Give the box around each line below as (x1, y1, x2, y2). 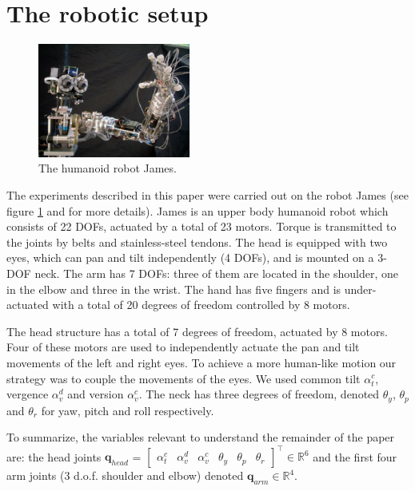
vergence (6, 386, 49, 402)
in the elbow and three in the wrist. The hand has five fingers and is (6, 280, 341, 297)
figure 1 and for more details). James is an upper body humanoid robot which (6, 202, 389, 219)
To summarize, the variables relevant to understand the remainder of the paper (6, 429, 395, 445)
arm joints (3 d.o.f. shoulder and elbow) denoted (6, 467, 244, 484)
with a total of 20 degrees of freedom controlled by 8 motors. (52, 296, 350, 313)
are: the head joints (6, 448, 102, 465)
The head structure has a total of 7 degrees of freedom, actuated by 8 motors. (6, 323, 388, 339)
